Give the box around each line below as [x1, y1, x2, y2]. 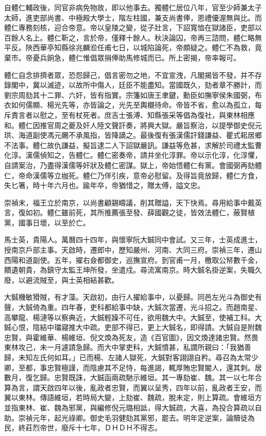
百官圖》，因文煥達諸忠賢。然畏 [154, 331, 258, 342]
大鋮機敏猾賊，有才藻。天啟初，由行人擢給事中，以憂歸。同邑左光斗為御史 [4, 292, 255, 302]
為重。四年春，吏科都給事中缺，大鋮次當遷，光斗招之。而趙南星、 [39, 302, 262, 313]
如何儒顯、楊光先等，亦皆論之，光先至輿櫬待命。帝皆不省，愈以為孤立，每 [11, 99, 262, 110]
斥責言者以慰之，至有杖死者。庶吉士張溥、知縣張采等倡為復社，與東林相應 [4, 109, 255, 120]
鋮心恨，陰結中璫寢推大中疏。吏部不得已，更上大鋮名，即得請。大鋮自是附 [4, 322, 255, 333]
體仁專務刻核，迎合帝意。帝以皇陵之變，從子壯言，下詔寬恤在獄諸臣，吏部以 [4, 22, 262, 33]
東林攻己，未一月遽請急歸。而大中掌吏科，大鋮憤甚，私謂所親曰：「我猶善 [4, 342, 251, 352]
